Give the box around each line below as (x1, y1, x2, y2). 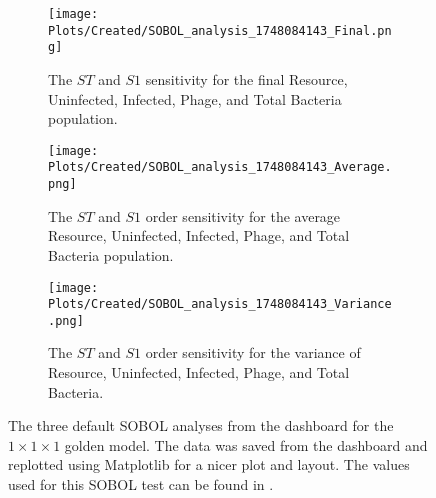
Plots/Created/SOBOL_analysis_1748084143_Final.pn (48, 23, 392, 38)
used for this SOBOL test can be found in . (8, 474, 274, 495)
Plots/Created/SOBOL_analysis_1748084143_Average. (48, 160, 392, 175)
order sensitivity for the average (145, 205, 341, 226)
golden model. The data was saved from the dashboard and (64, 434, 428, 455)
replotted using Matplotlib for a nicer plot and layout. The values (8, 454, 410, 475)
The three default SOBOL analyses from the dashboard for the (8, 415, 394, 436)
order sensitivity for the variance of (145, 342, 361, 363)
